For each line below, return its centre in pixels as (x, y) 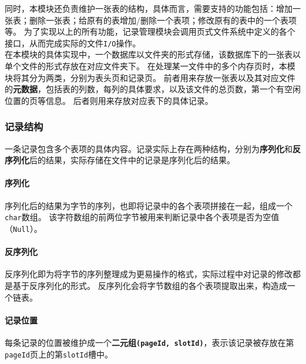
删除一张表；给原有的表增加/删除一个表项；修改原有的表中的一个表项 (163, 20)
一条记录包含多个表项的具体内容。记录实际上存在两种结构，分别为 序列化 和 (149, 148)
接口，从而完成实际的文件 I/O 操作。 (73, 43)
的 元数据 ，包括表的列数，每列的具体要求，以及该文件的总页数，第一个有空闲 (153, 89)
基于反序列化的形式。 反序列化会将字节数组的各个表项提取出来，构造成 (150, 285)
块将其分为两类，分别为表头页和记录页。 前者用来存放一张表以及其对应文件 (150, 77)
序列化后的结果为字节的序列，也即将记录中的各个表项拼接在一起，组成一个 (149, 205)
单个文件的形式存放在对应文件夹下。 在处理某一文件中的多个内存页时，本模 (150, 66)
